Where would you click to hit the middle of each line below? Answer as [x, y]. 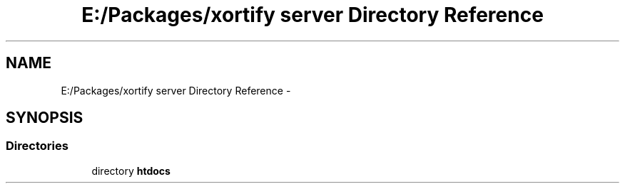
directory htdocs [131, 171]
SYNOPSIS [45, 118]
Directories [37, 146]
